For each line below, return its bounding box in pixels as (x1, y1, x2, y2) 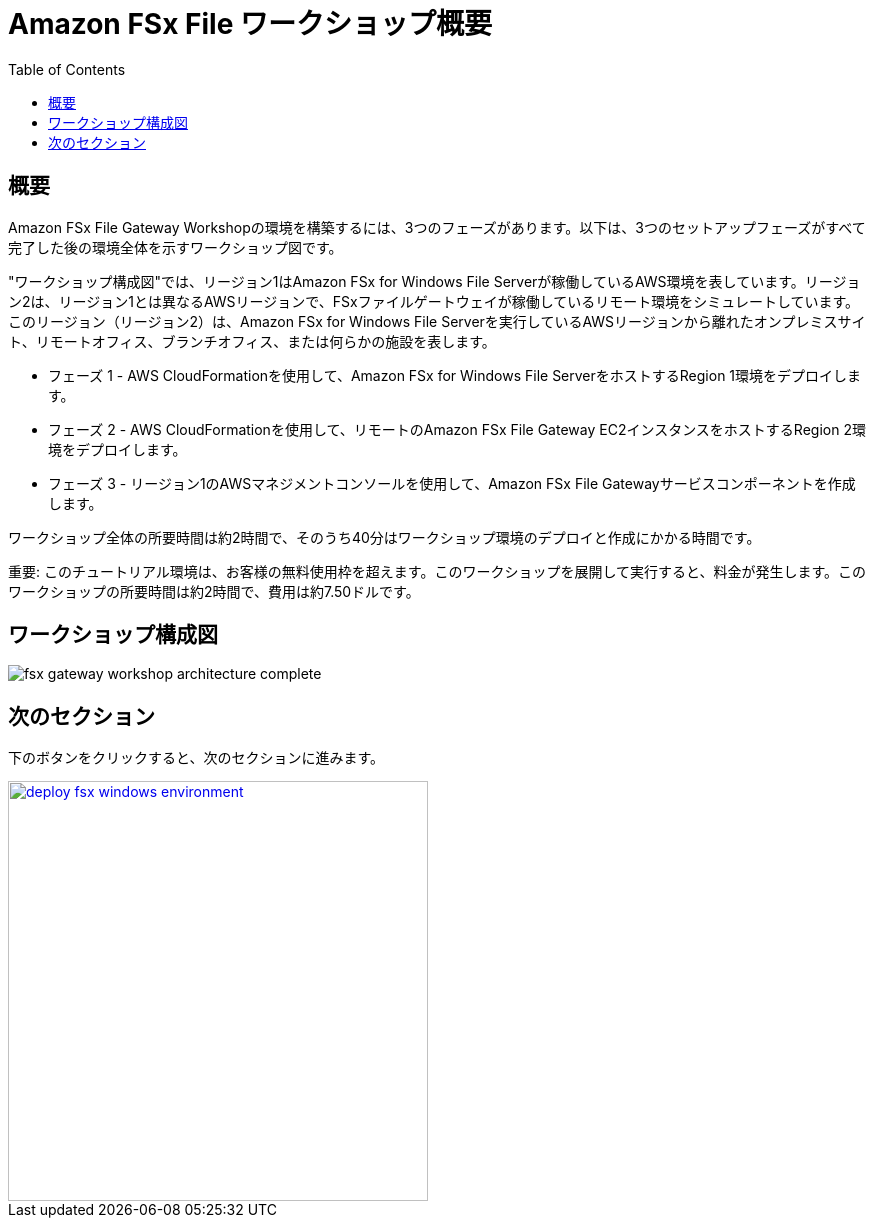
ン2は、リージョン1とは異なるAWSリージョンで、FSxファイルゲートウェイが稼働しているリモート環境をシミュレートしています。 (8, 292, 860, 310)
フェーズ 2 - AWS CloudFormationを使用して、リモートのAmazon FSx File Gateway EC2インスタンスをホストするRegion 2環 (48, 420, 866, 438)
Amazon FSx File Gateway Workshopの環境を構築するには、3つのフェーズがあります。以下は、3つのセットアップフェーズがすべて (8, 218, 866, 236)
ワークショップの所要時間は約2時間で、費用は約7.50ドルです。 (8, 582, 420, 600)
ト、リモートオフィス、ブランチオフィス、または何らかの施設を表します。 (8, 332, 496, 350)
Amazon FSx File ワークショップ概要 (8, 7, 492, 41)
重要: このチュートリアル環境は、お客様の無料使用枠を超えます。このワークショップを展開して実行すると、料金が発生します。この (8, 562, 867, 580)
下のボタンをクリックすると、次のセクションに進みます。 (8, 749, 385, 767)
